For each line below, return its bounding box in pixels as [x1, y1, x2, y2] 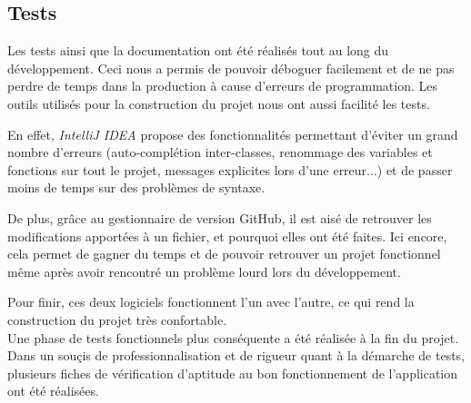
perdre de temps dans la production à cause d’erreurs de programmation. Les [7, 76, 438, 95]
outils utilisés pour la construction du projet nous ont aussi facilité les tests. [7, 93, 430, 113]
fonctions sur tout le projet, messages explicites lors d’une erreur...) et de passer [7, 160, 453, 179]
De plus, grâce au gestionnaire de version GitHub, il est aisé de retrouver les [7, 208, 432, 227]
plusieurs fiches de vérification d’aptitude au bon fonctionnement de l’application [7, 363, 458, 382]
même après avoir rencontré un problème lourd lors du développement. [7, 261, 401, 280]
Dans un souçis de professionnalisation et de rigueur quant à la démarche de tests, [7, 346, 466, 365]
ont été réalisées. [7, 381, 99, 400]
